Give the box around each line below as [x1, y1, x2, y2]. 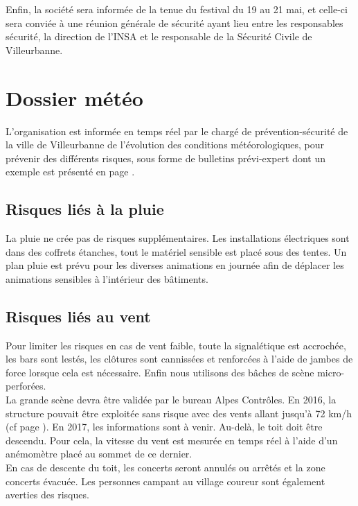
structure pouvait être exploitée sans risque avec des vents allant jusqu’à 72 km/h [6, 405, 352, 420]
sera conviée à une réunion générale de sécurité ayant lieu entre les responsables [6, 15, 343, 30]
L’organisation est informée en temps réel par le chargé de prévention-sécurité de [6, 123, 348, 138]
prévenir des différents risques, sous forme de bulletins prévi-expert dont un [6, 150, 326, 165]
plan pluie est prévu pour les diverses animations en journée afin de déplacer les [6, 258, 344, 272]
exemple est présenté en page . [6, 164, 135, 179]
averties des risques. [6, 487, 89, 502]
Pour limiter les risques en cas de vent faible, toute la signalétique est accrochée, [6, 338, 346, 352]
